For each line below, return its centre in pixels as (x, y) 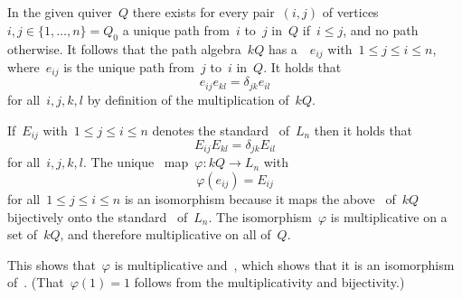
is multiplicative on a (389, 216)
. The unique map (136, 162)
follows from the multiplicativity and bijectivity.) (269, 282)
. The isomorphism (260, 216)
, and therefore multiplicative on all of (165, 234)
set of (23, 234)
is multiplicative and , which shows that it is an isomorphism (284, 264)
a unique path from (176, 29)
